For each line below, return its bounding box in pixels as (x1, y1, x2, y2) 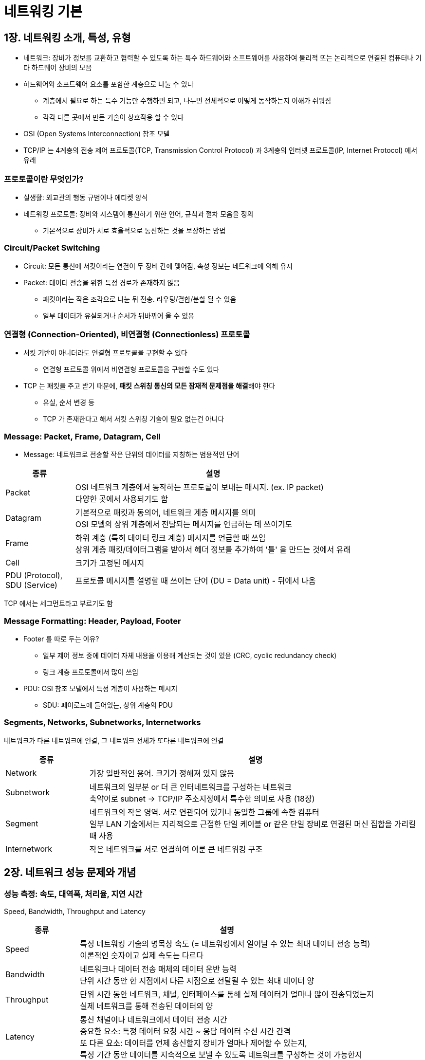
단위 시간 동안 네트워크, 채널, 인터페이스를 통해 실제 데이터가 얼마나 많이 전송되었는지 (80, 989, 374, 999)
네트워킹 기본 (4, 3, 83, 20)
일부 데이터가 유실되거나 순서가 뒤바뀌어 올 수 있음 (43, 311, 194, 320)
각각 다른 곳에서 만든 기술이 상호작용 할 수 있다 (43, 113, 184, 122)
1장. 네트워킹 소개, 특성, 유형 (4, 31, 131, 44)
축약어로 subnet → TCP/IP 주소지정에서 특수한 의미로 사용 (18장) (89, 793, 315, 804)
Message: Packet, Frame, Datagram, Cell (4, 431, 161, 441)
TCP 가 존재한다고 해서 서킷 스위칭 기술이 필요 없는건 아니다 (43, 415, 224, 423)
